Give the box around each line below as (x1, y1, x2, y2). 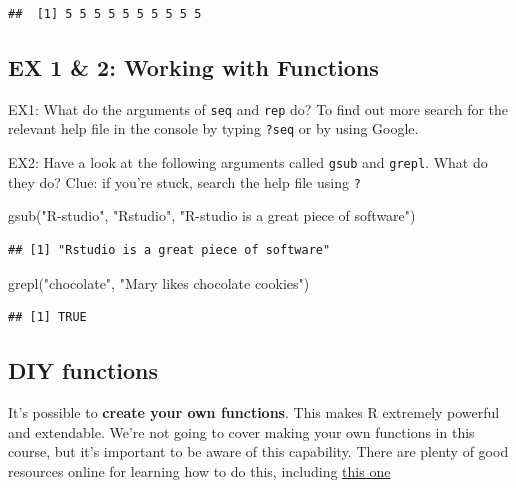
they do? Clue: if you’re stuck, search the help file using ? (8, 171, 361, 192)
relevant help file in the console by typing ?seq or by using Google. (8, 118, 419, 139)
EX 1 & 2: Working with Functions (8, 51, 379, 82)
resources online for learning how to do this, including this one (8, 460, 391, 481)
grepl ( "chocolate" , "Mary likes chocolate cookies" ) (8, 272, 310, 293)
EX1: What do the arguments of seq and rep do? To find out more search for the (8, 98, 509, 119)
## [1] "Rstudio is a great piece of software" (8, 243, 331, 258)
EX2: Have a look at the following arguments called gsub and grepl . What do (8, 152, 488, 173)
